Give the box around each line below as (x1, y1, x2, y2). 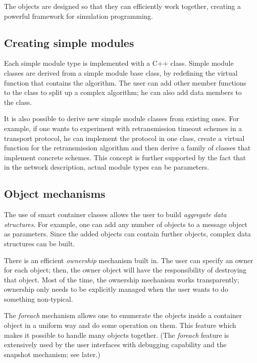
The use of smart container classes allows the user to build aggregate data (4, 209, 227, 220)
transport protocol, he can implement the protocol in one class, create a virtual (4, 133, 245, 143)
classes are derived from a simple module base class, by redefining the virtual (4, 67, 238, 78)
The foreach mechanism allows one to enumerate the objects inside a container (4, 310, 242, 320)
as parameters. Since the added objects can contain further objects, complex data (4, 228, 251, 239)
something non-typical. (4, 293, 73, 304)
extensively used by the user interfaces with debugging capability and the (4, 339, 227, 350)
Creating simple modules (4, 35, 134, 50)
